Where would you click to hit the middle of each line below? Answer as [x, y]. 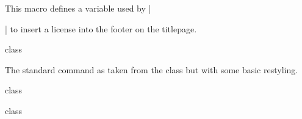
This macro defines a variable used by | [78, 8]
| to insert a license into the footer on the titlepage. [101, 28]
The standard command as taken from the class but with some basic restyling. [152, 69]
